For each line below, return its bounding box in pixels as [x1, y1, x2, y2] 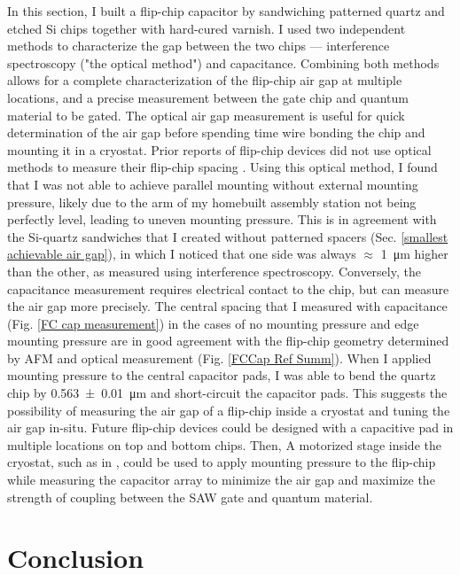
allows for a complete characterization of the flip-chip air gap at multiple [7, 71, 402, 89]
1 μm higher [380, 245, 448, 263]
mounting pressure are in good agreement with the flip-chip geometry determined [7, 331, 449, 350]
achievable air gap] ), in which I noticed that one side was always [7, 245, 356, 263]
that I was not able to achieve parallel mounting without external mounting [7, 175, 418, 193]
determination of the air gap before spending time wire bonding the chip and [7, 123, 425, 142]
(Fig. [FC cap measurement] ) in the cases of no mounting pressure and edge [7, 314, 419, 332]
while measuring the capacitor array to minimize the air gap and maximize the [7, 470, 435, 489]
